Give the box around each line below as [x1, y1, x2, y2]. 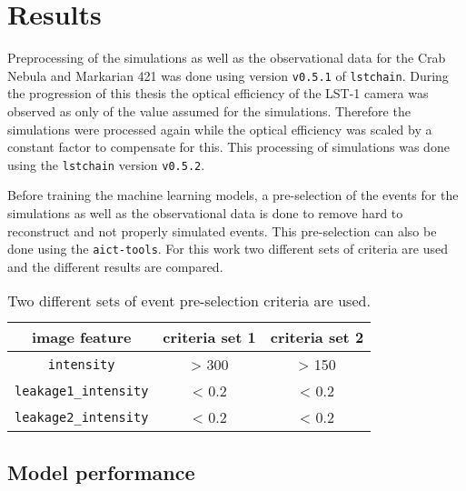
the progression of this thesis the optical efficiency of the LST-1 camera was [7, 84, 429, 103]
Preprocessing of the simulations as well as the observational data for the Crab [7, 48, 446, 67]
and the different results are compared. [7, 256, 223, 276]
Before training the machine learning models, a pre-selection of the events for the [7, 185, 459, 205]
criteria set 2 [270, 326, 364, 348]
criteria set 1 [163, 326, 256, 348]
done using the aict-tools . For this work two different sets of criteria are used [7, 239, 448, 258]
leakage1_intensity [15, 383, 149, 398]
